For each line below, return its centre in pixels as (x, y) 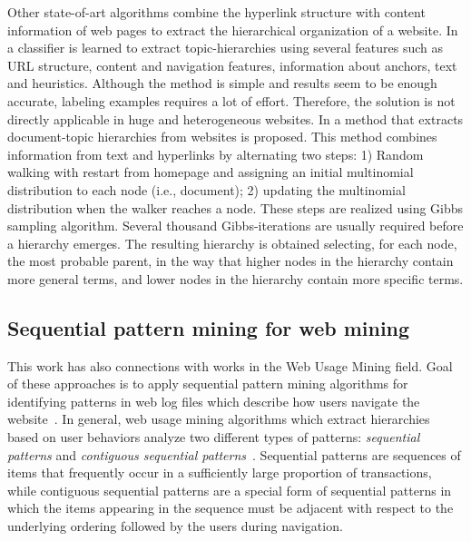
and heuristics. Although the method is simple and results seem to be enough (222, 83)
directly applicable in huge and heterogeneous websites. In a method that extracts (235, 118)
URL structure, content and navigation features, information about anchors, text (232, 65)
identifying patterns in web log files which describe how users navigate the (214, 401)
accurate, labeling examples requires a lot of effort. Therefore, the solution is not (231, 100)
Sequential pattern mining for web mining (209, 327)
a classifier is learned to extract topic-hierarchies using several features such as (226, 48)
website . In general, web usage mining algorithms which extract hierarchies (219, 419)
